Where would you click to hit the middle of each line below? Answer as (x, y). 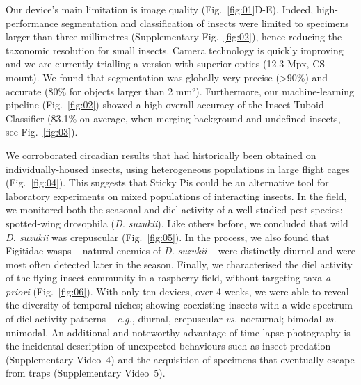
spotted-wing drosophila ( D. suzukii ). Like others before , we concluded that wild (177, 223)
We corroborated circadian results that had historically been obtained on (161, 155)
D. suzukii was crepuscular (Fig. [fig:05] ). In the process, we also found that (168, 237)
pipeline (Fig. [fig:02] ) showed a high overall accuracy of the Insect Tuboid (165, 105)
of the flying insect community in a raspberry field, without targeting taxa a (168, 278)
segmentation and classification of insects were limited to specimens (205, 23)
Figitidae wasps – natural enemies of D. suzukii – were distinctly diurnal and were (181, 251)
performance (32, 23)
